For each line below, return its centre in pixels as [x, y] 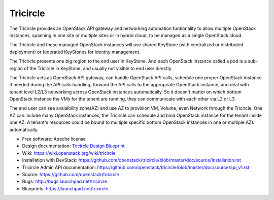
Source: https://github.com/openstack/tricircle [71, 174]
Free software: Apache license [54, 139]
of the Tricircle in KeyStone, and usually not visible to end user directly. [98, 68]
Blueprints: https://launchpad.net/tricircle [65, 188]
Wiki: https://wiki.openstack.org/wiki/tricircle [69, 153]
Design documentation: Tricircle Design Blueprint [73, 146]
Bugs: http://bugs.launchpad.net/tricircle [65, 181]
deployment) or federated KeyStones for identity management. [75, 52]
